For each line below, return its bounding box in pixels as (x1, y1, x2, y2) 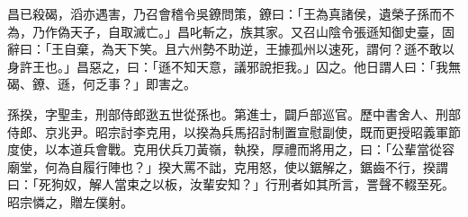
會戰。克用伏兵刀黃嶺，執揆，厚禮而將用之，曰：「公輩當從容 (94, 140, 454, 159)
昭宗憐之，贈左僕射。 (7, 192, 133, 211)
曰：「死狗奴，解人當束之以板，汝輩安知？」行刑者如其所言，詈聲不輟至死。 (7, 175, 454, 194)
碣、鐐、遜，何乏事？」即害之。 (7, 74, 196, 93)
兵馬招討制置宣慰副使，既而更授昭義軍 (220, 122, 448, 141)
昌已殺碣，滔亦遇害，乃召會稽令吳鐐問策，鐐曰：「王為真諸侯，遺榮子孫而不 (7, 4, 454, 22)
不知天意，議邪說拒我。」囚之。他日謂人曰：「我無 (170, 56, 461, 75)
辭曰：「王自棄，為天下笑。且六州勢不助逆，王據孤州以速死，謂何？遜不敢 (7, 39, 442, 58)
